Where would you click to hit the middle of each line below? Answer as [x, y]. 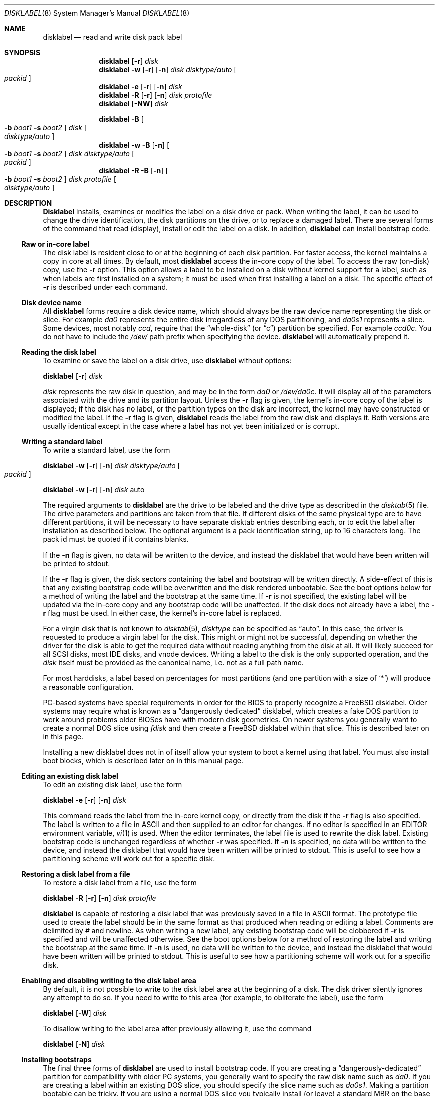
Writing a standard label [62, 441]
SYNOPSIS [22, 52]
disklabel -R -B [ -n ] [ [134, 170]
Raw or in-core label [55, 244]
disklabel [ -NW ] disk [134, 104]
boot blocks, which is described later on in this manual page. [143, 761]
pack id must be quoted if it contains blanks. [116, 539]
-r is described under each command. [105, 287]
